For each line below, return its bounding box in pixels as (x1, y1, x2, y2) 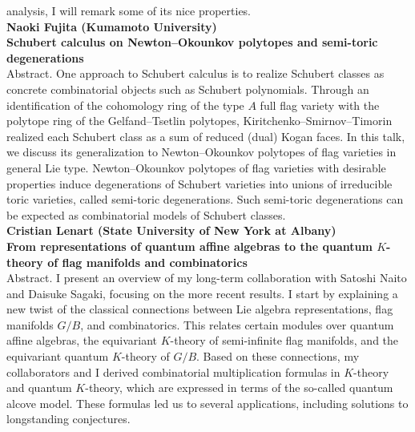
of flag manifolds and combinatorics (47, 253, 248, 270)
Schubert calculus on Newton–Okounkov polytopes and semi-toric (6, 34, 378, 50)
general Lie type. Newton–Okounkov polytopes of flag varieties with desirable (6, 159, 386, 176)
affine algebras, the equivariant (6, 332, 157, 349)
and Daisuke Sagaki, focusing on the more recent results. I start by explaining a (6, 285, 398, 301)
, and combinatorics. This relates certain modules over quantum (80, 316, 394, 333)
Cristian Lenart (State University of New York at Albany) (6, 222, 336, 239)
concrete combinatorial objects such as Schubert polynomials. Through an (6, 80, 369, 97)
